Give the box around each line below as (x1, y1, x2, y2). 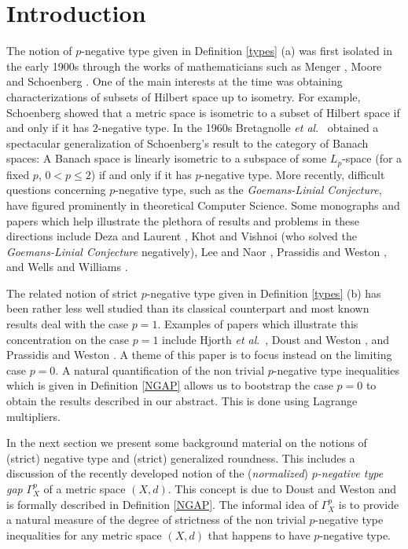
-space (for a (342, 150, 402, 167)
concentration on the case (6, 331, 130, 347)
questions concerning (6, 181, 106, 198)
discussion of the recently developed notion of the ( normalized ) (6, 465, 309, 481)
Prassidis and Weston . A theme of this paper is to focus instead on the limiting (6, 346, 392, 363)
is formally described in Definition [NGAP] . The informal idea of (6, 496, 318, 512)
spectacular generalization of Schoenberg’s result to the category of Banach (6, 134, 369, 151)
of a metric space (43, 481, 126, 497)
